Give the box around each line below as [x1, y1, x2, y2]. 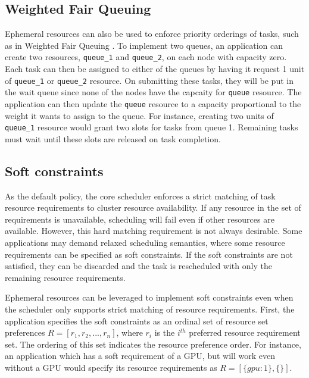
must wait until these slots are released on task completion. [5, 132, 221, 145]
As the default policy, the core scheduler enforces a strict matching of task [5, 189, 276, 202]
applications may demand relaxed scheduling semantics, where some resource [5, 236, 285, 249]
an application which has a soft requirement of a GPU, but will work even [5, 349, 276, 362]
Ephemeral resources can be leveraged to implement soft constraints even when [5, 291, 294, 304]
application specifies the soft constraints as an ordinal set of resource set [5, 314, 269, 327]
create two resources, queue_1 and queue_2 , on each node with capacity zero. [5, 51, 287, 63]
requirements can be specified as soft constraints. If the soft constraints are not [5, 248, 293, 260]
